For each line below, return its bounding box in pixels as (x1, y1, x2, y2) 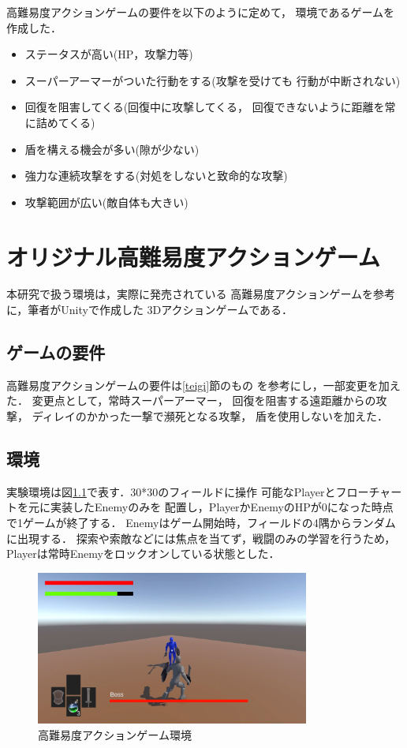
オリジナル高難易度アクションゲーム (6, 240, 380, 272)
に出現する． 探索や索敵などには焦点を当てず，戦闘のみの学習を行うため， (6, 529, 396, 546)
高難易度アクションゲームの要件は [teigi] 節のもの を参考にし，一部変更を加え (6, 376, 401, 393)
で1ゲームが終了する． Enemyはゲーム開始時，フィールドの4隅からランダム (6, 514, 396, 531)
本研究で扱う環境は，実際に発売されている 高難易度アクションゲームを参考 (6, 286, 396, 302)
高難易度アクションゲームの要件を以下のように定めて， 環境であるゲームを (6, 4, 394, 20)
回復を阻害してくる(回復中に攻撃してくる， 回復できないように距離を (24, 99, 385, 115)
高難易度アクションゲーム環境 (38, 726, 192, 742)
